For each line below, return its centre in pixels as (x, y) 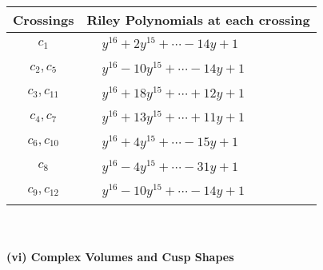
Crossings (44, 20)
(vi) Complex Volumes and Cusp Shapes (120, 256)
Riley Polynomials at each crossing (198, 20)
